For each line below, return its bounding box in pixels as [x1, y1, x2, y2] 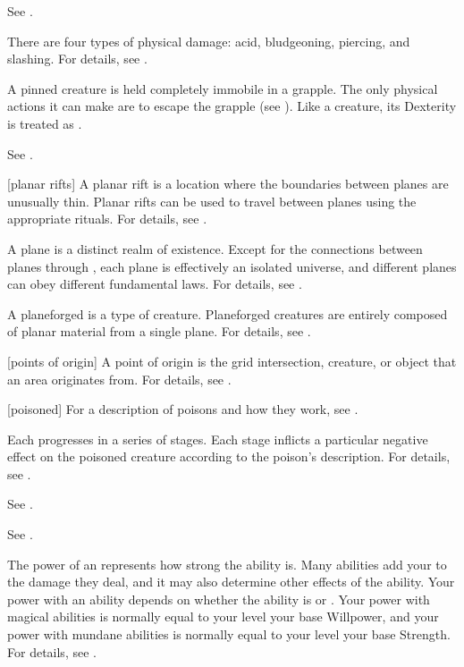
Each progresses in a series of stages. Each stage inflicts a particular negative [7, 429, 428, 448]
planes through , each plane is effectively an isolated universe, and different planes [7, 257, 457, 275]
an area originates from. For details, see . [7, 369, 232, 388]
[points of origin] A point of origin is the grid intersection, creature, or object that [7, 351, 457, 370]
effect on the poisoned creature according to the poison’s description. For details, [7, 447, 451, 466]
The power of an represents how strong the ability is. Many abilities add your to [7, 554, 447, 573]
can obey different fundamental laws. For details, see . [7, 274, 302, 293]
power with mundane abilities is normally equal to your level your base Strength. [7, 625, 451, 644]
